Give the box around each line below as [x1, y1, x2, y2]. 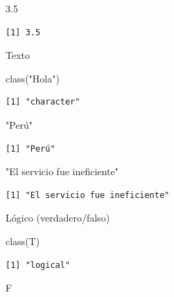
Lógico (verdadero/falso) [6, 210, 110, 225]
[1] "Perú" [6, 143, 55, 154]
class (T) [6, 233, 40, 248]
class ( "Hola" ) [6, 71, 60, 85]
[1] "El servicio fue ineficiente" [6, 190, 170, 200]
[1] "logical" [6, 260, 71, 270]
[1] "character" [6, 97, 80, 107]
